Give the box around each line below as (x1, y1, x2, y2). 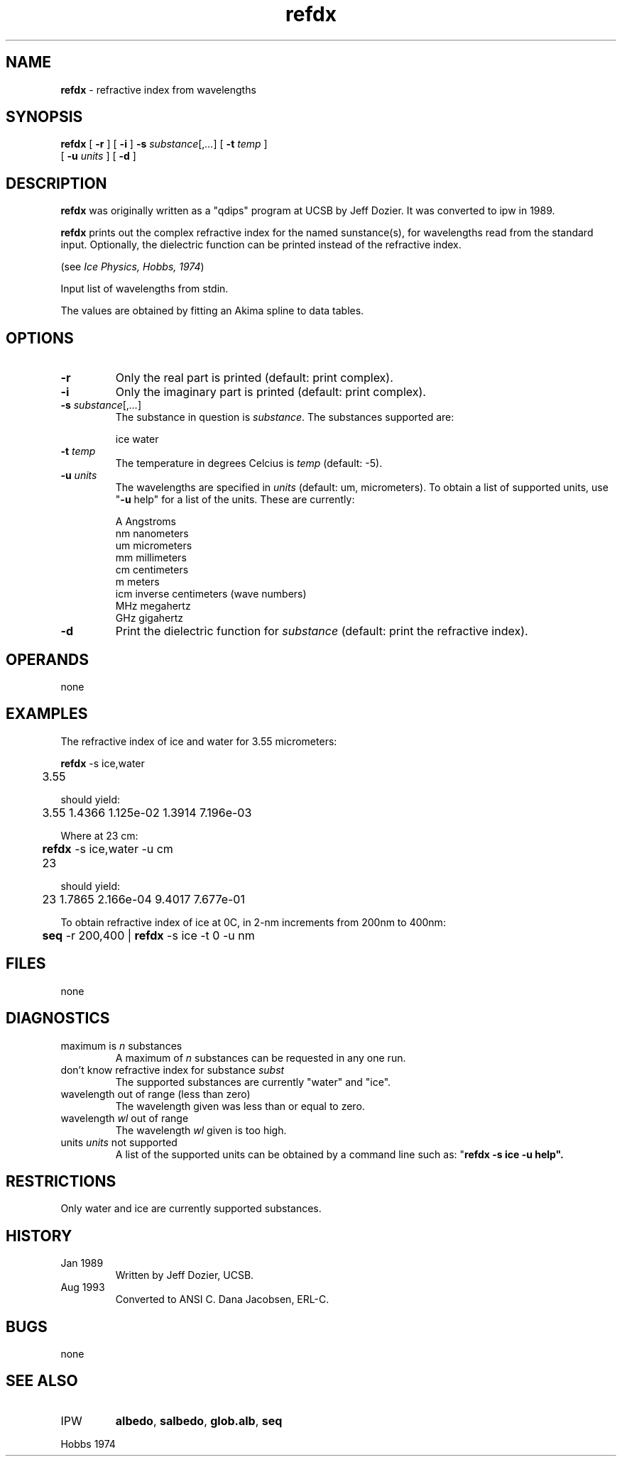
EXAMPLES (6, 705, 88, 723)
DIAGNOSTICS (6, 1009, 110, 1028)
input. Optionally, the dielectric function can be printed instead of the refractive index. (60, 238, 462, 251)
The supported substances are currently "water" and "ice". (115, 1075, 391, 1088)
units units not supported (60, 1136, 178, 1148)
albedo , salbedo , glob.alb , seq (115, 1413, 283, 1428)
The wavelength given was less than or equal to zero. (115, 1099, 365, 1112)
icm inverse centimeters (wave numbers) (115, 588, 307, 600)
